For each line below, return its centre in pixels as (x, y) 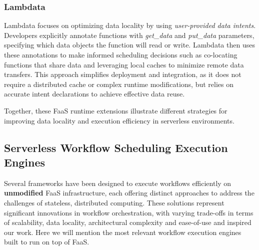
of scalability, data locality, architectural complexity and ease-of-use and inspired (128, 222)
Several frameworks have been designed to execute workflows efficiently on (118, 183)
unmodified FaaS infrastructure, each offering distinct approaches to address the (129, 193)
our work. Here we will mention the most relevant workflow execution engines (123, 232)
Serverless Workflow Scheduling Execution (116, 147)
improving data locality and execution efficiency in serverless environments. (119, 120)
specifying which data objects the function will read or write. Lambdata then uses (129, 45)
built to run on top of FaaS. (47, 242)
